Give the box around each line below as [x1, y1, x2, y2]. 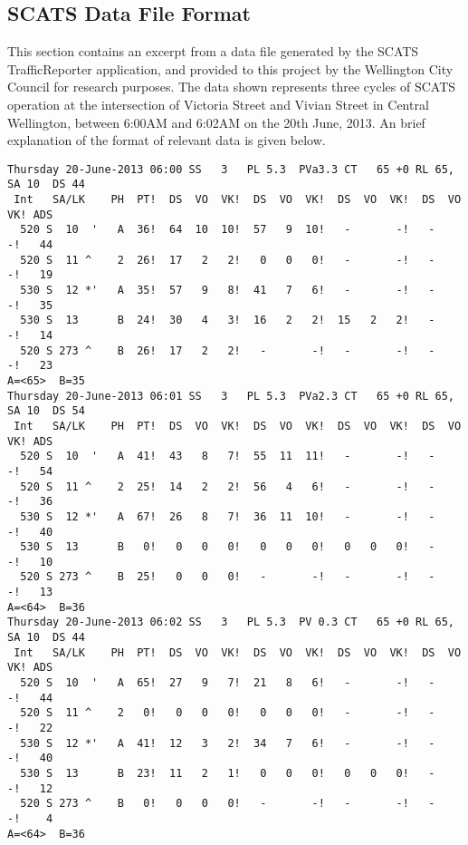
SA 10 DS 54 [7, 404, 85, 418]
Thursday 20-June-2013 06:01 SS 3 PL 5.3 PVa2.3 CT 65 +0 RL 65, [7, 389, 454, 403]
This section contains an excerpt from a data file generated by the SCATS [7, 42, 419, 61]
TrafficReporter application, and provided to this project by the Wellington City [7, 59, 454, 78]
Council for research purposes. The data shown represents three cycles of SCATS [7, 77, 456, 96]
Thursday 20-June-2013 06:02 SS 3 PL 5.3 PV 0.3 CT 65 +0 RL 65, [7, 616, 454, 629]
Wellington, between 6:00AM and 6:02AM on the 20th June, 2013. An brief [7, 112, 425, 131]
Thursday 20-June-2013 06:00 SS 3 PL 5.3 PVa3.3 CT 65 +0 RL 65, [7, 162, 454, 176]
